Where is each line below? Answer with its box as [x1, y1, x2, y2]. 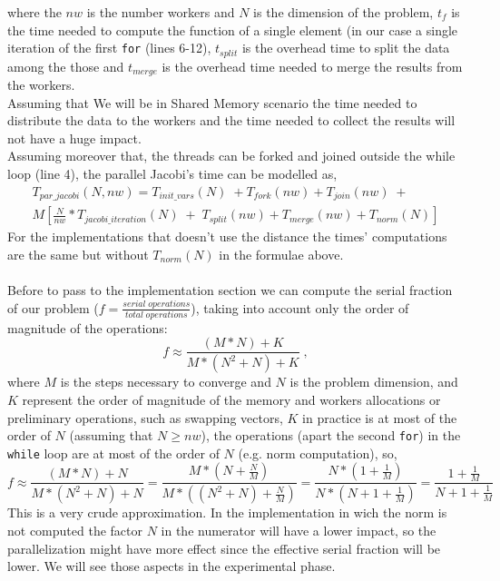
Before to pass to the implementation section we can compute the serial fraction [7, 280, 453, 299]
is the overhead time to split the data [241, 38, 450, 57]
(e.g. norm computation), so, [238, 443, 397, 462]
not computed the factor [7, 520, 142, 539]
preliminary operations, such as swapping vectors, [7, 408, 283, 427]
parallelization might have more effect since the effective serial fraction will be [7, 538, 441, 557]
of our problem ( [7, 298, 99, 317]
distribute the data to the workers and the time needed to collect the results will [7, 111, 456, 130]
